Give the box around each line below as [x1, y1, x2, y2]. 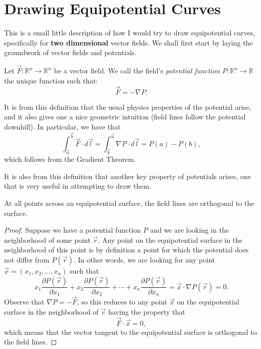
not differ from [4, 254, 50, 265]
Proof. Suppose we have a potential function [4, 225, 141, 235]
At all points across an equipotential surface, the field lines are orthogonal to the [4, 197, 254, 208]
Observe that [4, 296, 45, 307]
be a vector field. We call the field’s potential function [54, 65, 220, 76]
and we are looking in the [150, 225, 229, 235]
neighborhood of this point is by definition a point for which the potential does [4, 244, 249, 255]
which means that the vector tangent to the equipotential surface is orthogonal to [4, 326, 257, 337]
